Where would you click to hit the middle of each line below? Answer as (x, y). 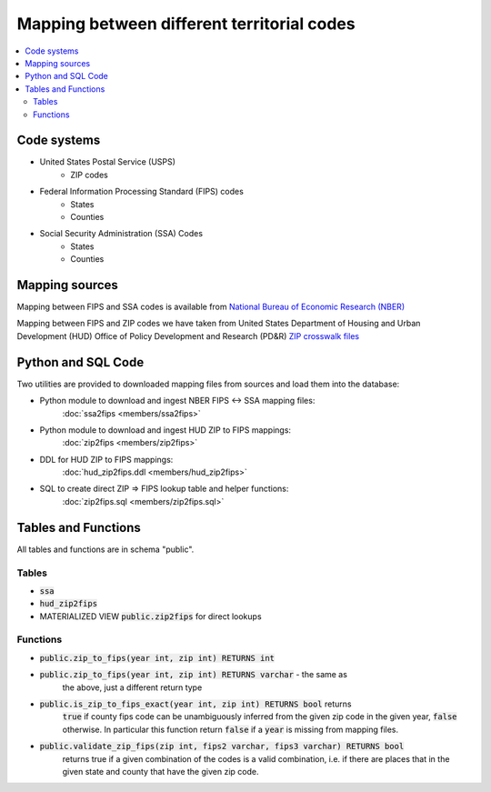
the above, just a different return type (132, 687)
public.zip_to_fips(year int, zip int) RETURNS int (157, 658)
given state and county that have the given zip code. (160, 771)
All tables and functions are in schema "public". (105, 549)
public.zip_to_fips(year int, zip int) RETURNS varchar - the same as (193, 675)
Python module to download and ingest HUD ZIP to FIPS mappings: (165, 430)
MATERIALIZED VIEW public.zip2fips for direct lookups (151, 616)
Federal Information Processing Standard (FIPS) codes (142, 192)
